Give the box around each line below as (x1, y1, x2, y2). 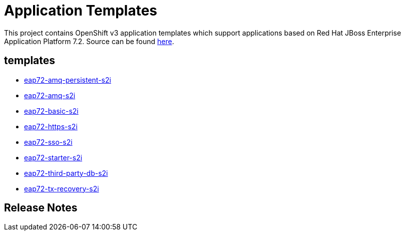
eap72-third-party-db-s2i (24, 168, 108, 177)
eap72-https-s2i (24, 122, 78, 131)
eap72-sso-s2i (24, 137, 73, 146)
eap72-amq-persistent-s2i (24, 75, 111, 84)
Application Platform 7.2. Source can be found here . (4, 37, 174, 46)
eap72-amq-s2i (24, 91, 76, 100)
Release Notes (4, 201, 78, 214)
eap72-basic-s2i (24, 106, 79, 115)
